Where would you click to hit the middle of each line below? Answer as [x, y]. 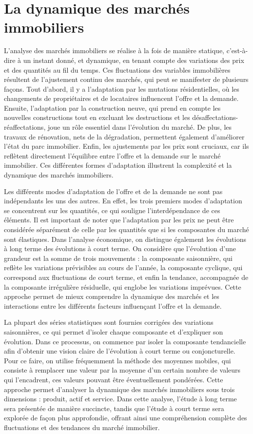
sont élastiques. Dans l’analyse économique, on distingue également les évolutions [125, 239]
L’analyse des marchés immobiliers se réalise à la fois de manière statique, [114, 50]
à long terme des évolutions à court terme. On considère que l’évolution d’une [120, 248]
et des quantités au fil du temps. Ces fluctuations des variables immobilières [117, 69]
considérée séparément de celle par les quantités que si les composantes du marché [126, 229]
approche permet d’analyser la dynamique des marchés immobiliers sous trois [119, 389]
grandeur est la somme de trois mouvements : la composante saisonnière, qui [118, 258]
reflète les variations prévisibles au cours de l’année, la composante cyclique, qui [123, 267]
